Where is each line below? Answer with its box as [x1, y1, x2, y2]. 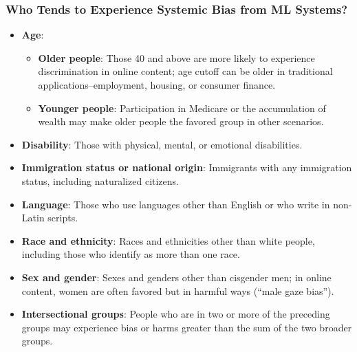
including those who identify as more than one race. [21, 247, 240, 261]
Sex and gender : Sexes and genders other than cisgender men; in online [21, 269, 332, 284]
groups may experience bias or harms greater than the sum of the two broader [21, 320, 352, 334]
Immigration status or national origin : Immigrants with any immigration [21, 160, 352, 175]
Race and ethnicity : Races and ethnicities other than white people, [21, 233, 315, 247]
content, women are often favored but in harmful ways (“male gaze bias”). [21, 283, 334, 298]
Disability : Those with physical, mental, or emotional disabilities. [21, 137, 303, 151]
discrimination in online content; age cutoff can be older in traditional [38, 64, 333, 78]
